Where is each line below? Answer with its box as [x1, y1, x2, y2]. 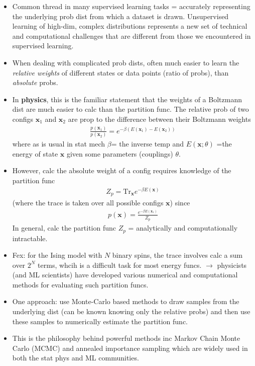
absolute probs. [12, 77, 58, 88]
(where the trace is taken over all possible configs [12, 197, 164, 208]
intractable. [12, 233, 48, 243]
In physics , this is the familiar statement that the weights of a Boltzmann [12, 94, 242, 104]
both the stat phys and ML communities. [12, 352, 139, 363]
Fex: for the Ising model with [12, 250, 102, 260]
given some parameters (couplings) [66, 148, 173, 159]
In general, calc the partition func [12, 223, 116, 233]
